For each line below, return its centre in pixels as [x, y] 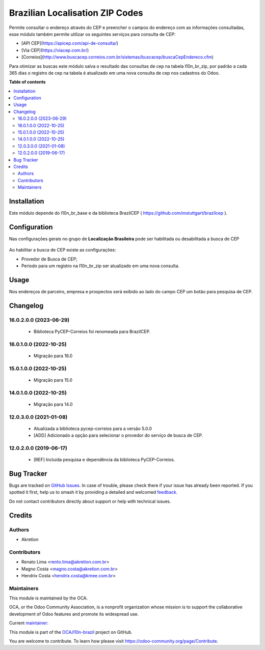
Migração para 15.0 [53, 380]
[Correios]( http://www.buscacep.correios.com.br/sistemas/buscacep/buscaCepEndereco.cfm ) [117, 57]
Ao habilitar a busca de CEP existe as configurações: [63, 250]
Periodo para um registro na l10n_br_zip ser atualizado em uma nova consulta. [100, 266]
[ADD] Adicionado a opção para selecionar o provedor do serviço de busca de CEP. [118, 435]
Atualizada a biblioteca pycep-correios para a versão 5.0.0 [93, 428]
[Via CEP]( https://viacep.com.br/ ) [55, 50]
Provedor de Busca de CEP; [49, 259]
